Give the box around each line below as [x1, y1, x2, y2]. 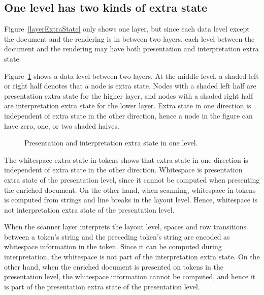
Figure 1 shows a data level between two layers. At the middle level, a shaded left [4, 70, 259, 81]
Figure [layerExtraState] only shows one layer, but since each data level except [4, 23, 250, 34]
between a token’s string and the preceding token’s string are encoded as [4, 231, 230, 242]
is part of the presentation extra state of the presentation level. [4, 281, 200, 291]
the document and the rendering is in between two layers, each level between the [4, 33, 255, 44]
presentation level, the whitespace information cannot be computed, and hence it [4, 271, 256, 282]
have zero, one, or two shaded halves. [4, 120, 119, 131]
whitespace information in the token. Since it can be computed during [4, 241, 222, 252]
